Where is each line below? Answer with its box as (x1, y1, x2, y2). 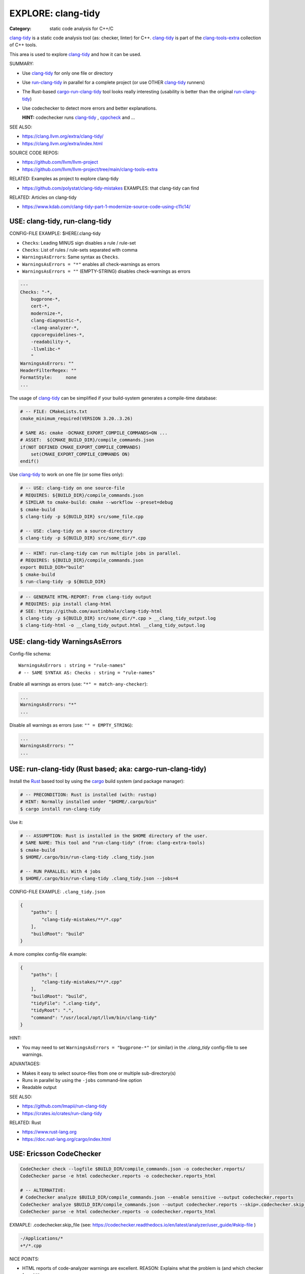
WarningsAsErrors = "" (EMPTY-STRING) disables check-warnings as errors (22, 268, 191, 275)
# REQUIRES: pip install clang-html (20, 601, 112, 607)
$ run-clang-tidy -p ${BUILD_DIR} (20, 579, 106, 585)
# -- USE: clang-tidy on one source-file (20, 485, 125, 491)
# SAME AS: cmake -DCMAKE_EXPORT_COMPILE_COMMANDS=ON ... (20, 430, 168, 436)
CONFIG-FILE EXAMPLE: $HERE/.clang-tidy (9, 230, 101, 236)
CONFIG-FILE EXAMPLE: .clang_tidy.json (9, 889, 106, 895)
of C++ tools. (9, 42, 38, 48)
